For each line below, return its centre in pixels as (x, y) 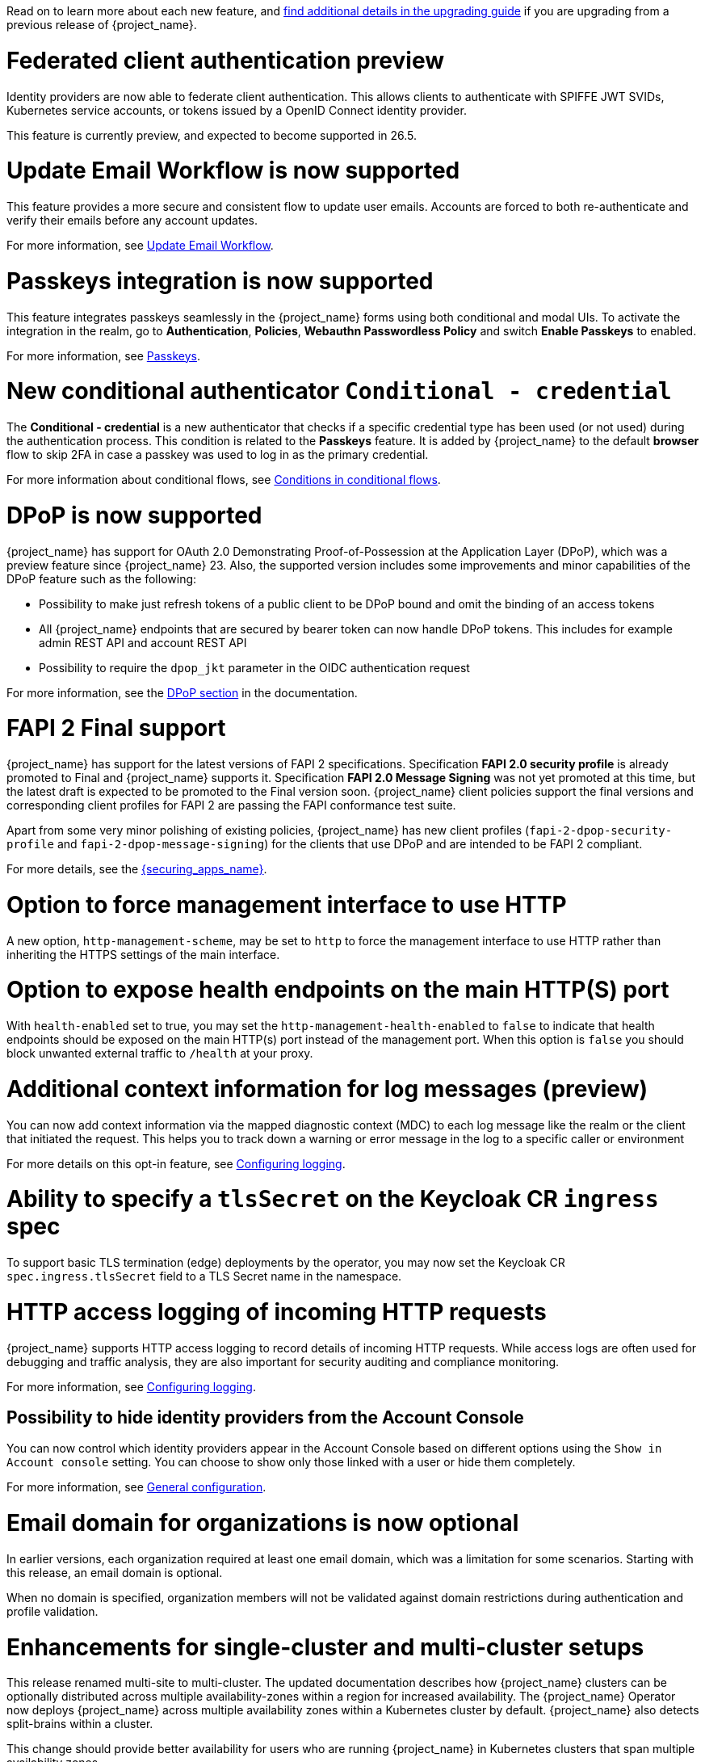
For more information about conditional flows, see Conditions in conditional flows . (224, 479)
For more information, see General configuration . (136, 1487)
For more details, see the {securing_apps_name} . (137, 869)
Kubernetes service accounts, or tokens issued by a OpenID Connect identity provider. (237, 110)
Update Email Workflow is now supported (233, 171)
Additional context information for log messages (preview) (327, 1089)
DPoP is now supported (134, 515)
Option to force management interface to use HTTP (287, 904)
